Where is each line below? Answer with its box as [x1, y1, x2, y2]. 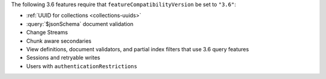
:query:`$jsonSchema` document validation [26, 20, 134, 27]
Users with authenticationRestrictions [26, 62, 138, 69]
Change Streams [26, 29, 68, 36]
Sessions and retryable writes [26, 54, 101, 62]
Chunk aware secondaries [26, 37, 92, 45]
